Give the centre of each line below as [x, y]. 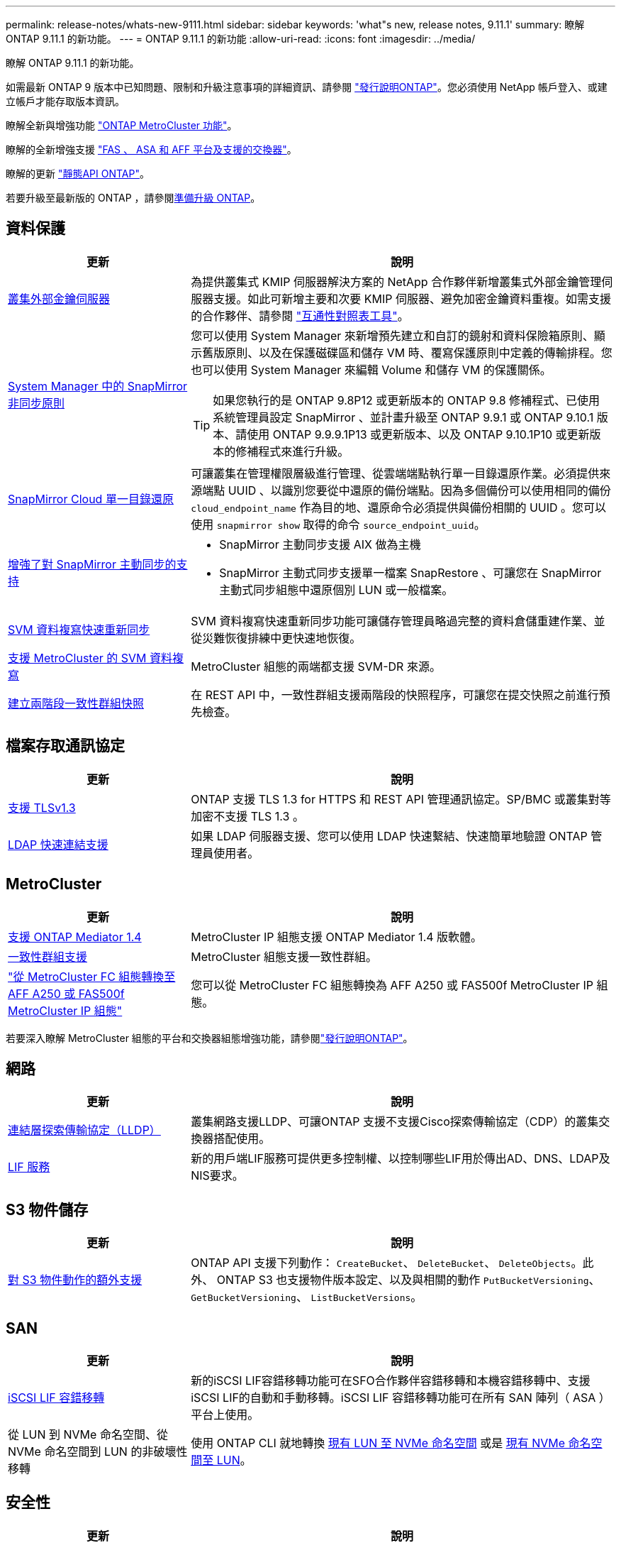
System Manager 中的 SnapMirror [98, 386]
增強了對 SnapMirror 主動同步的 [92, 564]
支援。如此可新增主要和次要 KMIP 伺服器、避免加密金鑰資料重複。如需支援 [412, 298]
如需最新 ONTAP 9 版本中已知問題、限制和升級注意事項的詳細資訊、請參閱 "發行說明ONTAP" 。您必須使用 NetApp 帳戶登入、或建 [307, 87]
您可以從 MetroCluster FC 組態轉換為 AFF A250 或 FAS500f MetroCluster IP [392, 985]
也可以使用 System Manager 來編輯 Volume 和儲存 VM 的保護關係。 [371, 369]
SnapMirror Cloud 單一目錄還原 [91, 499]
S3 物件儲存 [47, 1209]
